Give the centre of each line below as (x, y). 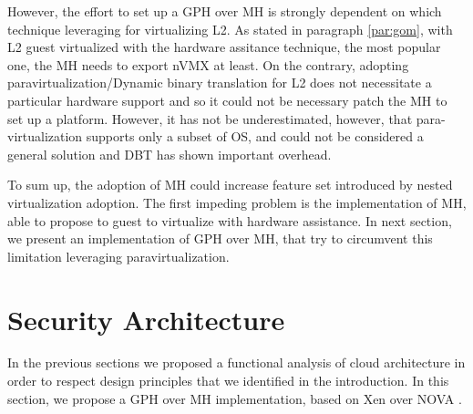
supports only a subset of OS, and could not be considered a (255, 136)
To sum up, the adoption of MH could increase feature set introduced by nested (230, 185)
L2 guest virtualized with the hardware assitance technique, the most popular (224, 47)
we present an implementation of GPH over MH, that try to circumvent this (220, 238)
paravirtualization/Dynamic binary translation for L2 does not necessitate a (220, 83)
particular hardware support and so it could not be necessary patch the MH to (227, 100)
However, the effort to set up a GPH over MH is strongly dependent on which (225, 11)
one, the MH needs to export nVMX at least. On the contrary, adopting (208, 64)
